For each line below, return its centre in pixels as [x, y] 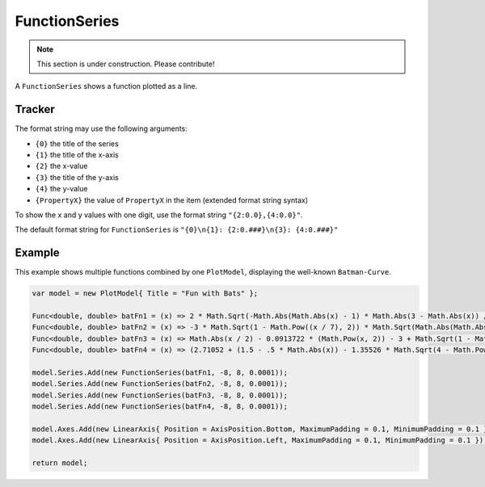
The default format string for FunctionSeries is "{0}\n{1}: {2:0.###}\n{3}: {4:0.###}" [177, 229]
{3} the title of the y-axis [77, 177]
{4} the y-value [61, 189]
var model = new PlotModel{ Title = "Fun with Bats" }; [145, 294]
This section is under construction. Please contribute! [126, 64]
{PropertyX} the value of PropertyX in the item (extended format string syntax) [172, 200]
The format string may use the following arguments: [101, 128]
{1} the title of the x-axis [77, 155]
